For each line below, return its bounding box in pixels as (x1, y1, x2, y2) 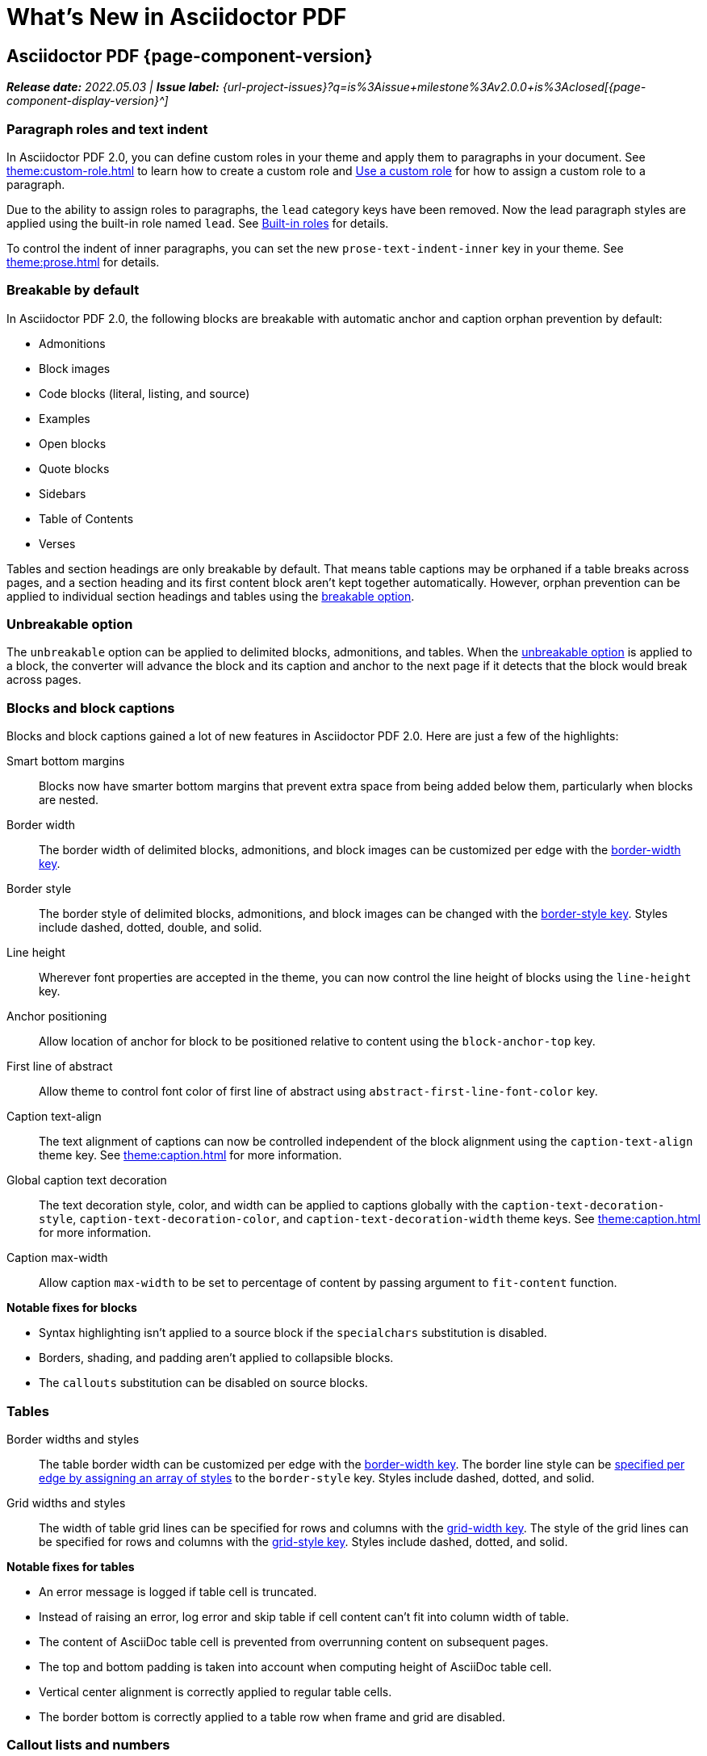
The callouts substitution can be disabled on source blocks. (39, 1376, 368, 1390)
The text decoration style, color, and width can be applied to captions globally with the (39, 1198, 499, 1213)
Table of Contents (39, 511, 134, 526)
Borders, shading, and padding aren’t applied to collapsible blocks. (39, 1351, 394, 1365)
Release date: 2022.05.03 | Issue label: (6, 80, 220, 94)
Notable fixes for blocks (6, 1301, 137, 1315)
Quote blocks (39, 461, 110, 476)
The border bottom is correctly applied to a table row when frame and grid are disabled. (39, 1709, 506, 1724)
